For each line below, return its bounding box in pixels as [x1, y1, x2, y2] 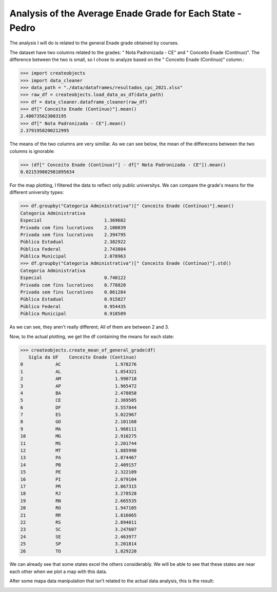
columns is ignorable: [9, 148, 55, 154]
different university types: [9, 189, 64, 195]
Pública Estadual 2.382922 [20, 239, 126, 245]
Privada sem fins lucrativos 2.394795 [20, 231, 126, 238]
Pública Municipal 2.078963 [20, 253, 126, 259]
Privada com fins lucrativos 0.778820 [20, 282, 126, 288]
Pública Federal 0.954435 [20, 303, 126, 309]
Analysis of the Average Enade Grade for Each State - [9, 8, 242, 19]
